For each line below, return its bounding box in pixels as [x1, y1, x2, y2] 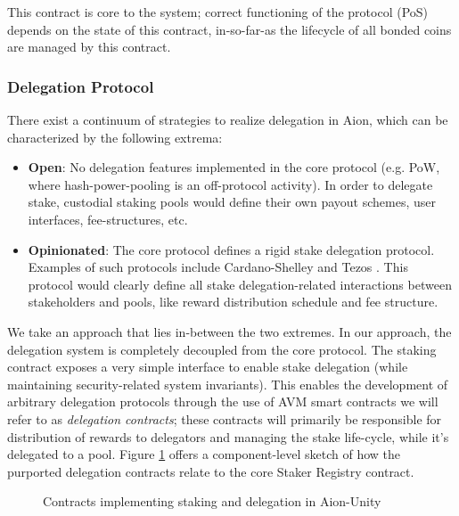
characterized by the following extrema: [7, 127, 223, 146]
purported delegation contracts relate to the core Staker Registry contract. [7, 462, 414, 480]
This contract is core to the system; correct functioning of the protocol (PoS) [7, 3, 429, 20]
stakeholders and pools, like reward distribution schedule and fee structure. [28, 292, 439, 311]
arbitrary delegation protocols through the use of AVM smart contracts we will [7, 392, 439, 411]
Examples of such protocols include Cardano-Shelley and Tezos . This [28, 258, 408, 276]
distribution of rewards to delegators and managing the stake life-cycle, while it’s [7, 427, 449, 446]
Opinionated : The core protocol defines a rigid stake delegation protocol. [28, 240, 435, 258]
